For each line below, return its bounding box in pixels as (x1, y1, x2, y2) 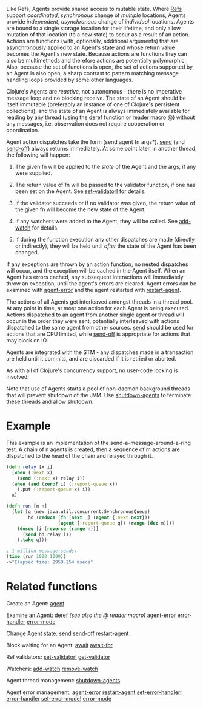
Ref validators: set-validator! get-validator (6, 653, 111, 661)
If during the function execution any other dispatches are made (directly (15, 236, 195, 243)
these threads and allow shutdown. (6, 398, 94, 405)
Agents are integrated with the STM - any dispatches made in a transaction (6, 349, 194, 356)
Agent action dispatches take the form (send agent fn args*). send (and (6, 138, 185, 145)
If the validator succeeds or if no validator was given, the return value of (15, 200, 196, 206)
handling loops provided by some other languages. (6, 76, 133, 83)
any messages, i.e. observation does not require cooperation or (6, 120, 165, 127)
